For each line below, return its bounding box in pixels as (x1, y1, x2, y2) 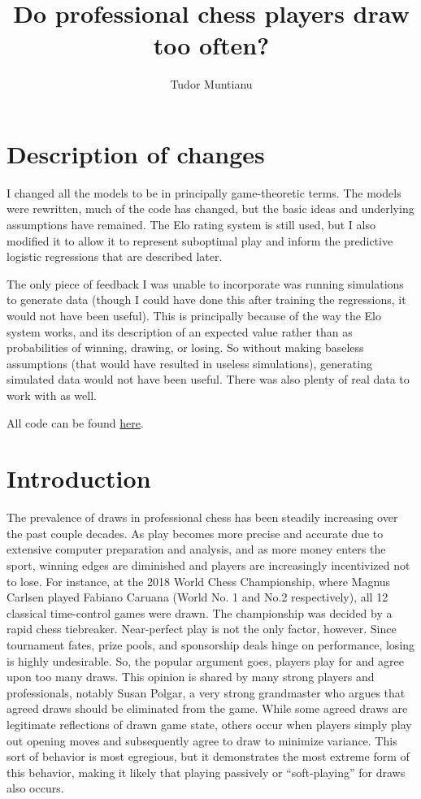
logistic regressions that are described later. (7, 248, 223, 265)
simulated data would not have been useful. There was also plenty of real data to (7, 371, 410, 388)
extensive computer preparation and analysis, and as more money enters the (7, 541, 386, 558)
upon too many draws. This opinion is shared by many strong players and (7, 668, 375, 685)
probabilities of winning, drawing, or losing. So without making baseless (7, 339, 364, 356)
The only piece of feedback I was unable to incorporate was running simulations (7, 275, 404, 292)
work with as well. (7, 386, 97, 403)
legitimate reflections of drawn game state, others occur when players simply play (7, 716, 412, 732)
